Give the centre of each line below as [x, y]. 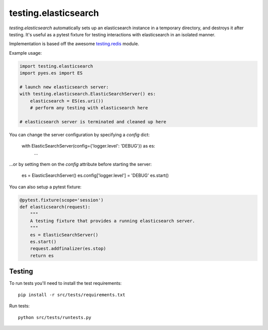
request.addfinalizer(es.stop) [68, 249]
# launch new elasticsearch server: [64, 87]
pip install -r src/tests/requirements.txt [72, 295]
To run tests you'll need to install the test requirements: [65, 283]
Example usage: [26, 53]
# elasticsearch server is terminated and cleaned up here [93, 122]
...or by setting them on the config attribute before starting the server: [80, 164]
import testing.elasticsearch [56, 66]
